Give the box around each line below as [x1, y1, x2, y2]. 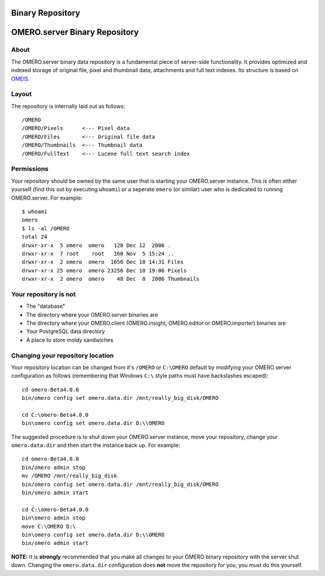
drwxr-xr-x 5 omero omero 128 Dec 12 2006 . [22, 242, 172, 249]
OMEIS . [11, 75, 30, 82]
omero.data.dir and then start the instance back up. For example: [11, 442, 181, 449]
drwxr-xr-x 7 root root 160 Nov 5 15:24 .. [22, 250, 175, 257]
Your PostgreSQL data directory [26, 328, 105, 335]
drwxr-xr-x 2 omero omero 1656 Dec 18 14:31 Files [22, 259, 184, 266]
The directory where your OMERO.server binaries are [26, 311, 158, 318]
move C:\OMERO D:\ [22, 523, 76, 530]
